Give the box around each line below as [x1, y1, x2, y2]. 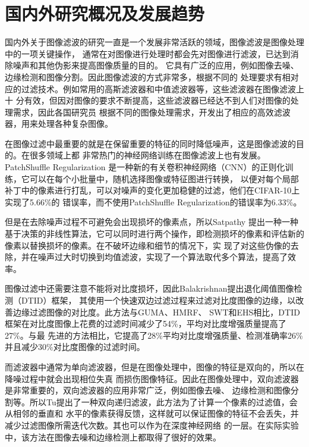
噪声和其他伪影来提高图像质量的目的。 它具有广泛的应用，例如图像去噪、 [12, 59, 299, 71]
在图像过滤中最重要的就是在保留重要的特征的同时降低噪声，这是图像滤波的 [5, 137, 296, 149]
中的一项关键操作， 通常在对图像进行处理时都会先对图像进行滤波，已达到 [5, 47, 291, 60]
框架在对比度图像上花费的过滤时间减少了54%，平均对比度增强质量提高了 [5, 317, 286, 330]
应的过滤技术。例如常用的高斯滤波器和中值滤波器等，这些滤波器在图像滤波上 [5, 82, 304, 95]
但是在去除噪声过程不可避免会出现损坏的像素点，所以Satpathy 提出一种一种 [5, 215, 298, 228]
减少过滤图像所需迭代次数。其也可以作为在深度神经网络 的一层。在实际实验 [5, 418, 299, 431]
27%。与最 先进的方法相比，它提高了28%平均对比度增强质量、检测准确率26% [5, 329, 303, 341]
